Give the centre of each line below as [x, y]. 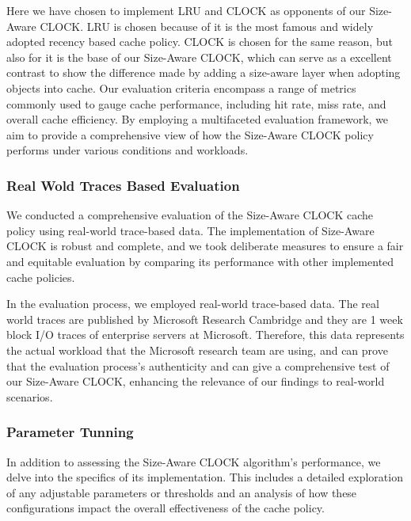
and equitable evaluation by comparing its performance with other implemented [200, 261]
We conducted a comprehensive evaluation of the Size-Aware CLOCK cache [190, 215]
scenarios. [30, 396]
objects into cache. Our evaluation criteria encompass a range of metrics [181, 87]
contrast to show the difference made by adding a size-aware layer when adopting [204, 72]
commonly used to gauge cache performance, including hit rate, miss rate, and [196, 103]
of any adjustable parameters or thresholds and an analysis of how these [182, 492]
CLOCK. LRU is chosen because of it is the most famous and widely [207, 26]
